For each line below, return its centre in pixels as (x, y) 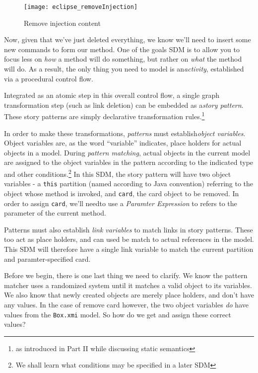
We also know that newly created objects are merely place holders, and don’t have (129, 295)
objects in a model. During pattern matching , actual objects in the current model (127, 152)
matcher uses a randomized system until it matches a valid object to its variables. (128, 285)
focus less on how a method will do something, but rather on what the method (123, 59)
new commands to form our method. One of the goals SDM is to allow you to (122, 49)
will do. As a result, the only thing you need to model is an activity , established (124, 69)
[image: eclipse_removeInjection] (81, 7)
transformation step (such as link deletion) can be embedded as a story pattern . (124, 105)
